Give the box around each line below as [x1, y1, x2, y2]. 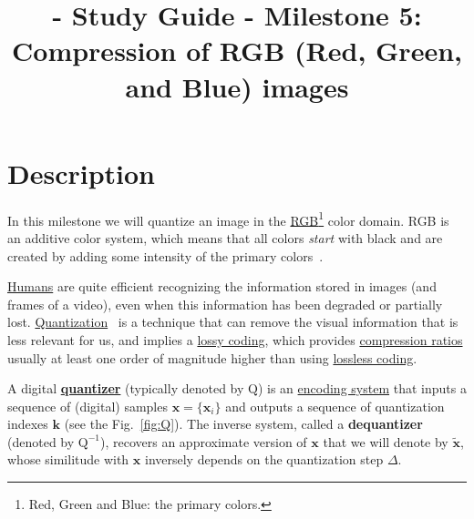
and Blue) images [125, 67, 349, 105]
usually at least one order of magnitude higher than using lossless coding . [7, 348, 417, 367]
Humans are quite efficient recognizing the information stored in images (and [7, 277, 437, 296]
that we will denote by [323, 432, 448, 451]
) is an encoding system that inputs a [257, 379, 467, 398]
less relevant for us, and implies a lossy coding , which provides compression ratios [7, 330, 463, 349]
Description [7, 154, 156, 191]
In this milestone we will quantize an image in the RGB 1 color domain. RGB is [7, 208, 449, 229]
